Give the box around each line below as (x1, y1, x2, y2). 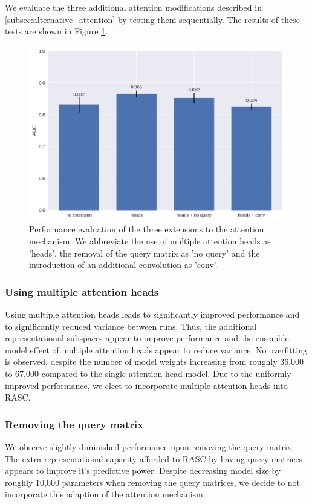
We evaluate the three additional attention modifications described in (5, 1, 262, 13)
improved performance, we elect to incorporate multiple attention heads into (5, 379, 288, 391)
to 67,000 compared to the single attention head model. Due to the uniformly (5, 367, 291, 379)
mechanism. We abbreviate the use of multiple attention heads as (29, 234, 271, 247)
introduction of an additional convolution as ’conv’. (29, 258, 218, 271)
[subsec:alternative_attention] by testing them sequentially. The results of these (5, 13, 300, 25)
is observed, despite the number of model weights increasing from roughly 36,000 (5, 355, 304, 368)
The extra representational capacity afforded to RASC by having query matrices (5, 452, 303, 465)
